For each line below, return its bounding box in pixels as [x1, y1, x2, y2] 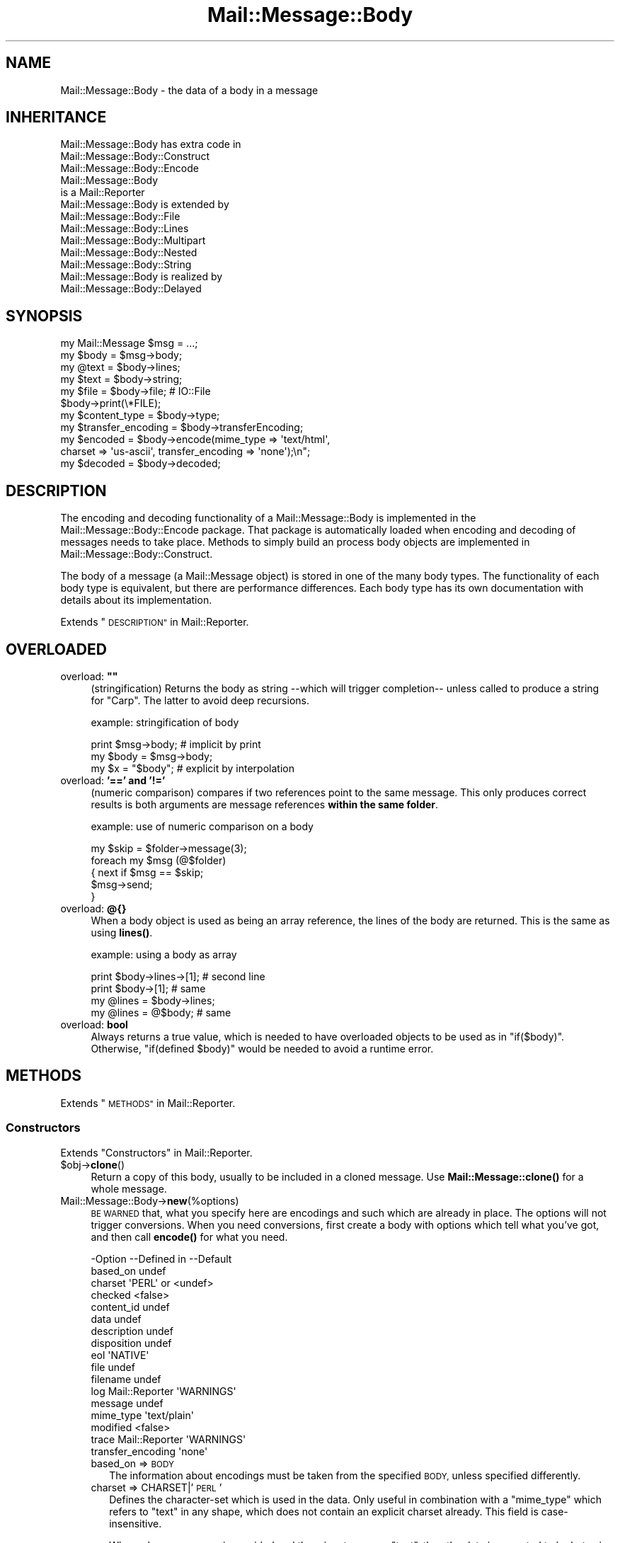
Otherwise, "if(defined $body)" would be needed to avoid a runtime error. [91, 1042, 434, 1055]
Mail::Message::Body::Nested [60, 246, 197, 259]
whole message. [91, 1182, 167, 1195]
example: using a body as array [91, 948, 237, 960]
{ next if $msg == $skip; [91, 866, 204, 878]
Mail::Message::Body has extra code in [60, 138, 241, 151]
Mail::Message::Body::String [60, 258, 192, 271]
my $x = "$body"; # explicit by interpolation [91, 762, 294, 774]
